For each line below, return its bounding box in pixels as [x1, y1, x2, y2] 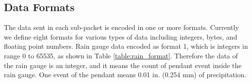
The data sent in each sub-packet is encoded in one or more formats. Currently [4, 22, 239, 32]
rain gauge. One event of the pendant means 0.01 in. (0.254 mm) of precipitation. [4, 69, 247, 80]
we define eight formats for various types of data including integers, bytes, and [4, 31, 237, 41]
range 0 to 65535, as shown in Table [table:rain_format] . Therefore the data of [4, 50, 238, 60]
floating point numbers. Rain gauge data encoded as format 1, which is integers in [4, 41, 248, 51]
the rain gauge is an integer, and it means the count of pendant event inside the [4, 60, 242, 70]
